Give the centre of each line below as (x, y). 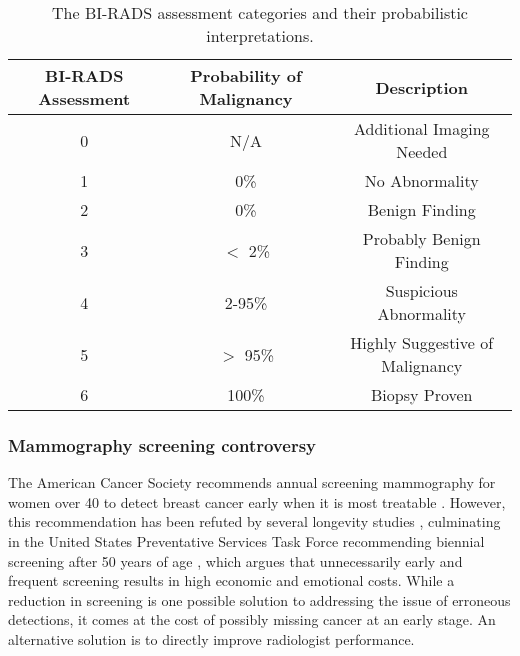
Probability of (246, 75)
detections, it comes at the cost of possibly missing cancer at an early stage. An (252, 619)
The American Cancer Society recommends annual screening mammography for (252, 482)
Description (422, 87)
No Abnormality (421, 180)
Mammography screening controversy (162, 444)
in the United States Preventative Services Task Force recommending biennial (246, 541)
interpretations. (260, 35)
